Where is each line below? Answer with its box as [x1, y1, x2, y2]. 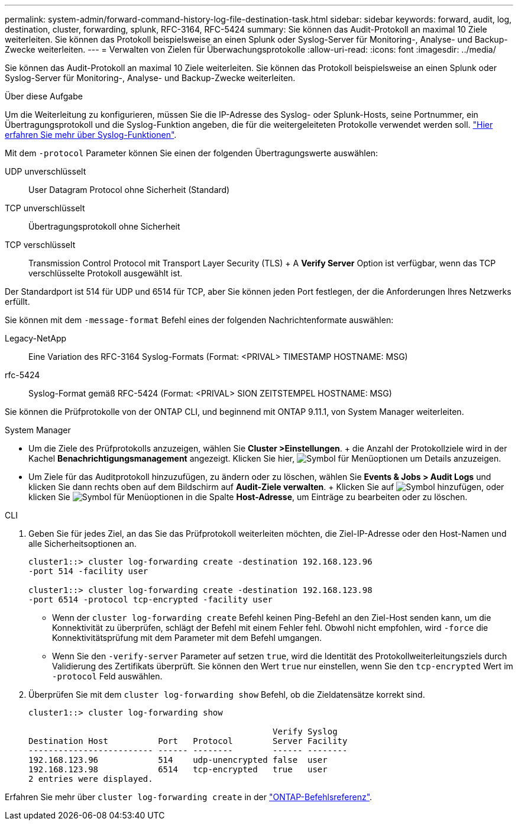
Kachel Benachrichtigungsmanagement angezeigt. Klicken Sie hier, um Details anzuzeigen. [28, 453, 501, 463]
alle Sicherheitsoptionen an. [28, 539, 137, 549]
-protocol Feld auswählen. [52, 671, 163, 681]
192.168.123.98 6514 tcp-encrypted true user [28, 765, 328, 774]
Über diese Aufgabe [5, 91, 83, 101]
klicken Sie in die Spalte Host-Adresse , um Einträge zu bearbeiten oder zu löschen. [28, 492, 468, 502]
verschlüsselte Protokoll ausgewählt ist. [28, 268, 183, 278]
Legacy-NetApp [5, 333, 67, 343]
